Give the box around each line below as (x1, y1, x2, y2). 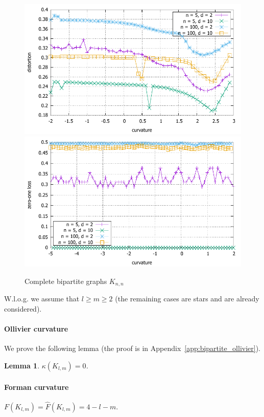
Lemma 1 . (4, 360, 40, 370)
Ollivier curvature (4, 323, 68, 334)
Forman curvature (4, 381, 69, 392)
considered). (4, 303, 42, 314)
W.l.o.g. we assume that (4, 293, 80, 304)
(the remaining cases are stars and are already (115, 293, 259, 304)
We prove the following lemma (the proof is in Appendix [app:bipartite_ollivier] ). (4, 343, 260, 354)
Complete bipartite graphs (25, 275, 107, 286)
